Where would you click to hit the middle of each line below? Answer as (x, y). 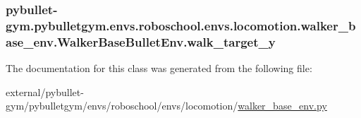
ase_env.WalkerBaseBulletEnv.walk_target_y (141, 41)
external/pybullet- (45, 92)
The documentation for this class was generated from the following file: (159, 68)
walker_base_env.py (282, 106)
